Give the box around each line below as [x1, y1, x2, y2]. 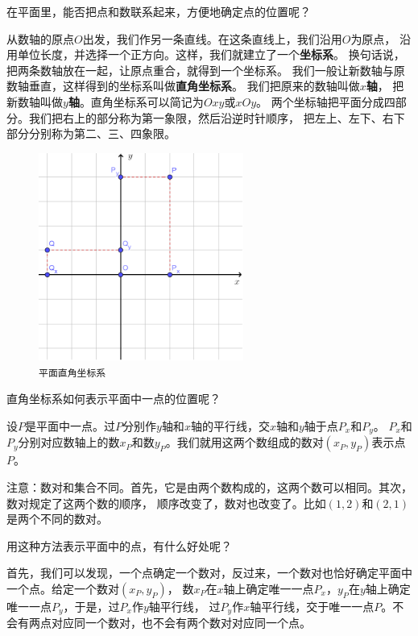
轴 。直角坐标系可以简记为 [68, 93, 204, 110]
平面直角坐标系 [39, 367, 106, 379]
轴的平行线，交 [190, 417, 270, 434]
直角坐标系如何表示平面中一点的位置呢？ [6, 390, 221, 407]
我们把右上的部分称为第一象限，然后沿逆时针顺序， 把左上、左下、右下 [28, 109, 405, 126]
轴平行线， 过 [148, 597, 221, 614]
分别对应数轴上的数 [18, 434, 120, 451]
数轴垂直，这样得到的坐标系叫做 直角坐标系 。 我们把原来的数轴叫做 [6, 77, 360, 94]
